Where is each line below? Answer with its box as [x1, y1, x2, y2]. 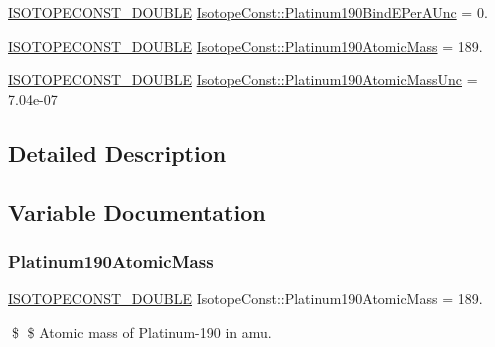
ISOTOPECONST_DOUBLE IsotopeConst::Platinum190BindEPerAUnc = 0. [8, 2, 488, 22]
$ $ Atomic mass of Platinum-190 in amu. [11, 321, 272, 342]
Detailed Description [8, 137, 227, 168]
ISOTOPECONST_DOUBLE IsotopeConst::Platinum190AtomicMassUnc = [8, 69, 478, 90]
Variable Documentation [8, 196, 266, 227]
